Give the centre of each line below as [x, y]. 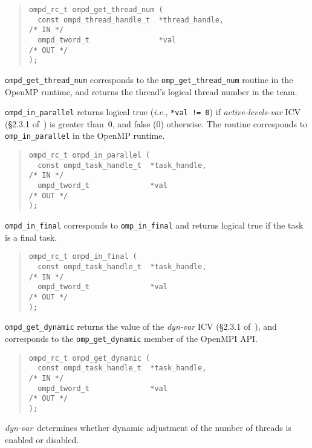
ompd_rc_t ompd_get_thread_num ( [96, 10]
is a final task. [31, 237]
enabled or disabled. [42, 440]
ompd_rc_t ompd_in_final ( [83, 257]
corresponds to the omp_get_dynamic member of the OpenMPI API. [131, 338]
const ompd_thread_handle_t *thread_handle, [131, 20]
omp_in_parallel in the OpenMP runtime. [85, 135]
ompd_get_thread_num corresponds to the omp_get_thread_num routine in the [149, 79]
